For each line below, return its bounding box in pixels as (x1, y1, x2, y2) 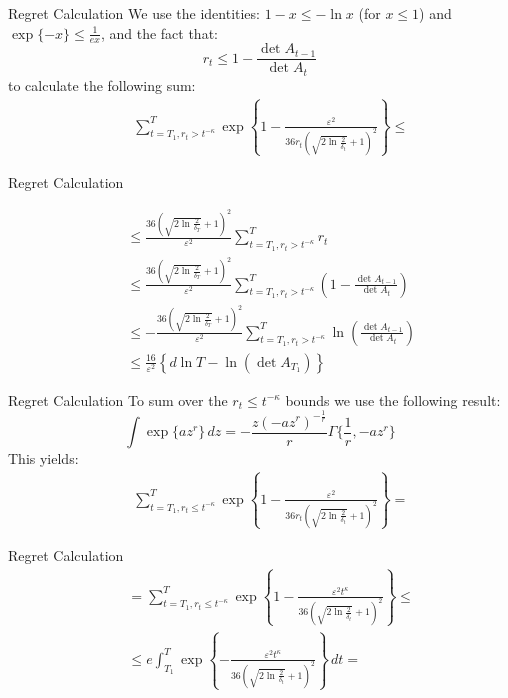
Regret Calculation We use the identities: (8, 3, 260, 23)
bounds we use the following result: (285, 389, 501, 410)
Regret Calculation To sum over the (8, 389, 228, 410)
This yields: (8, 448, 79, 469)
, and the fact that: (100, 22, 218, 43)
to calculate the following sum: (8, 74, 196, 95)
